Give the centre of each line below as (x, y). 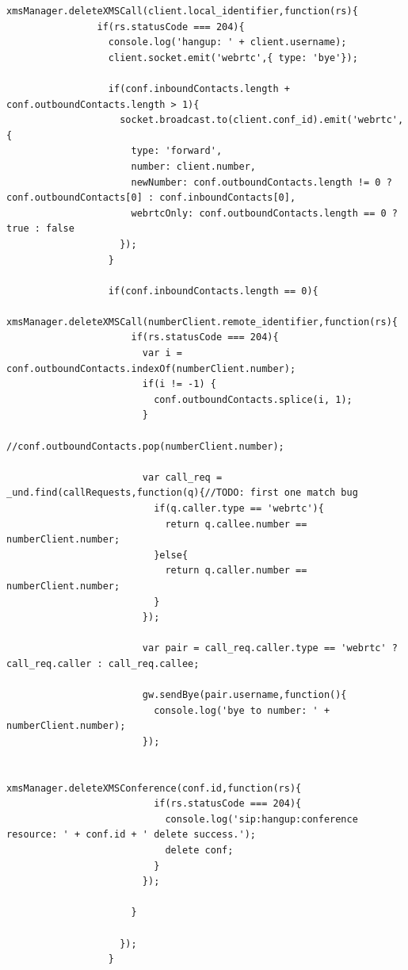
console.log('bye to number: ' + (242, 710)
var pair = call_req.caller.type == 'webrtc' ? (270, 648)
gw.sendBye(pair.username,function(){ (244, 695)
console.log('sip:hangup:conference (261, 819)
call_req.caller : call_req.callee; (103, 663)
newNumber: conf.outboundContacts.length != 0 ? (261, 182)
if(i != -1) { (179, 384)
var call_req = (182, 477)
